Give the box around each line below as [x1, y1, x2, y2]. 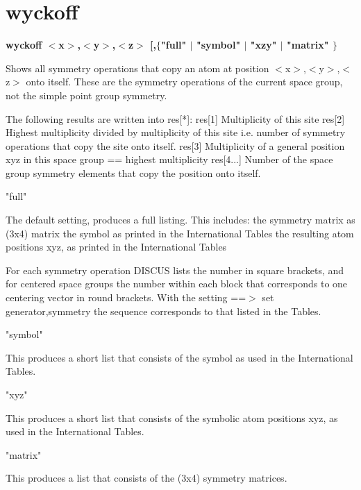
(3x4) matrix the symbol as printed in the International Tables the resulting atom [6, 226, 354, 240]
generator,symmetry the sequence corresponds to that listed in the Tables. [6, 303, 321, 318]
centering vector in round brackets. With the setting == [6, 290, 246, 305]
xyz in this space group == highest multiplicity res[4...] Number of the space [6, 152, 333, 167]
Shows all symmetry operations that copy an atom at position [6, 60, 269, 75]
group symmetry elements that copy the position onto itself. [6, 165, 261, 180]
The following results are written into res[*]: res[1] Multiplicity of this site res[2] [6, 111, 345, 126]
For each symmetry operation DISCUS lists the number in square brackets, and [6, 262, 344, 277]
